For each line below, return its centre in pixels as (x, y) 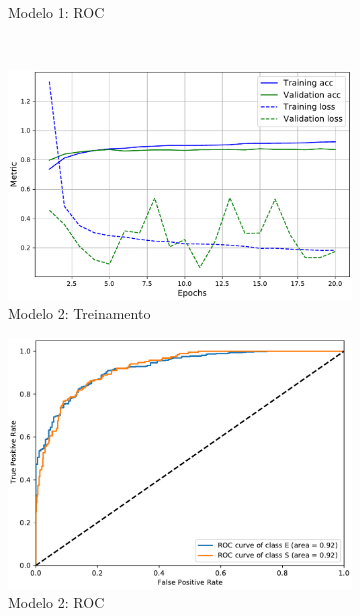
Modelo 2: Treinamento (79, 313)
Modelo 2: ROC (56, 602)
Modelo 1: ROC (56, 12)
